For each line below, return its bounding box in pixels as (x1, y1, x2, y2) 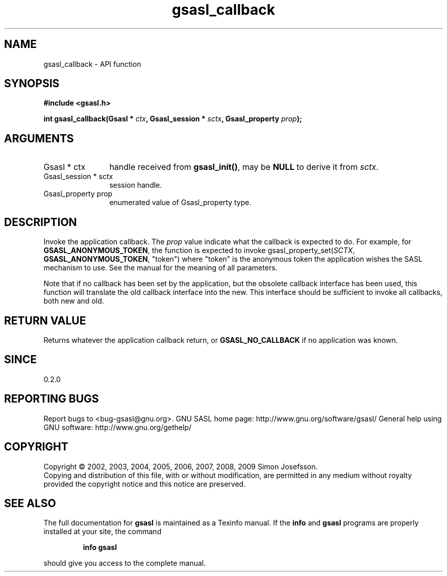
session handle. (109, 181, 162, 190)
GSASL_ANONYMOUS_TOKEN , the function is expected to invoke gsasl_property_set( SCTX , (43, 246, 355, 255)
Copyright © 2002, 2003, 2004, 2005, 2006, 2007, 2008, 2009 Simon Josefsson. (43, 462, 318, 471)
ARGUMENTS (4, 132, 74, 145)
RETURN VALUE (4, 314, 86, 327)
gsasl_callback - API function (43, 59, 141, 68)
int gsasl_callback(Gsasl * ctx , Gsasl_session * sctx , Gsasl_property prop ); (43, 114, 302, 123)
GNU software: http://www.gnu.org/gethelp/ (43, 422, 192, 432)
